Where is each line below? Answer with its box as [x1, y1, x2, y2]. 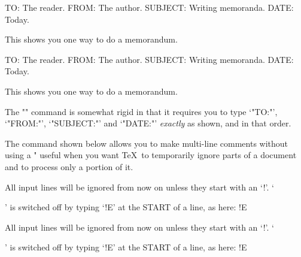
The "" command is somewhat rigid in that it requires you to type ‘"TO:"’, [5, 105, 278, 117]
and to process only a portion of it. [5, 160, 133, 173]
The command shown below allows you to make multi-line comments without [5, 137, 288, 149]
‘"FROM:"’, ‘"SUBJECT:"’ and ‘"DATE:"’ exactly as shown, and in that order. [5, 117, 291, 129]
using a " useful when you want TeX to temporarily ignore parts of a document [5, 149, 297, 161]
